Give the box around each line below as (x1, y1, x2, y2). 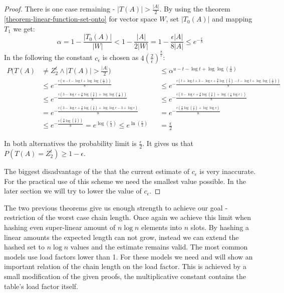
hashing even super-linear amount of (4, 222, 116, 232)
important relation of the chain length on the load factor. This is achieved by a (4, 261, 247, 271)
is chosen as (102, 52, 139, 62)
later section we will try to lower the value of (4, 185, 142, 196)
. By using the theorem (159, 3, 230, 14)
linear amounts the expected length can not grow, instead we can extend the (4, 231, 239, 242)
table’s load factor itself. (4, 280, 78, 291)
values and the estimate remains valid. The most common (70, 241, 248, 252)
